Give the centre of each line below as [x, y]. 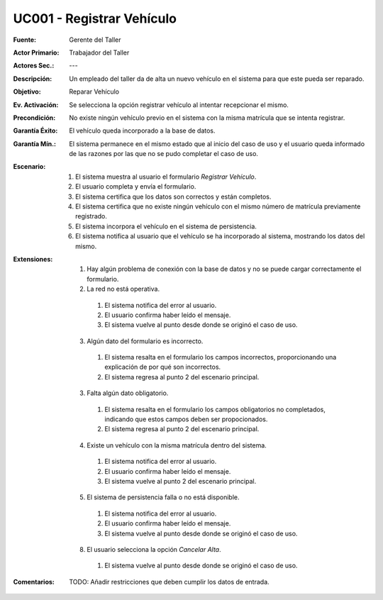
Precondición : [34, 118]
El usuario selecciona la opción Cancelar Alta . [154, 549]
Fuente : [25, 40]
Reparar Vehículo [94, 91]
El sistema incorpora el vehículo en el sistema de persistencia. [166, 226]
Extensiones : [33, 259]
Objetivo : [27, 91]
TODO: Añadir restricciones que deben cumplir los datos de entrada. [169, 582]
